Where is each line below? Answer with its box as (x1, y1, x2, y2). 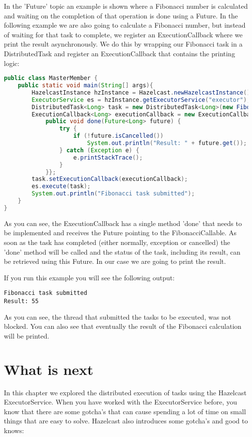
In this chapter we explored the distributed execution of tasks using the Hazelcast (4, 387, 247, 397)
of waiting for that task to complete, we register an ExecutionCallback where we (4, 29, 243, 39)
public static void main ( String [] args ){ (17, 82, 153, 89)
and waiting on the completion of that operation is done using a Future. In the (4, 10, 238, 20)
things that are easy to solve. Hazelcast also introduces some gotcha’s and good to (4, 416, 248, 426)
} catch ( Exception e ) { (59, 146, 140, 154)
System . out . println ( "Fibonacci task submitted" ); (31, 190, 195, 197)
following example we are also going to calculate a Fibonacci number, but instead (4, 20, 246, 30)
